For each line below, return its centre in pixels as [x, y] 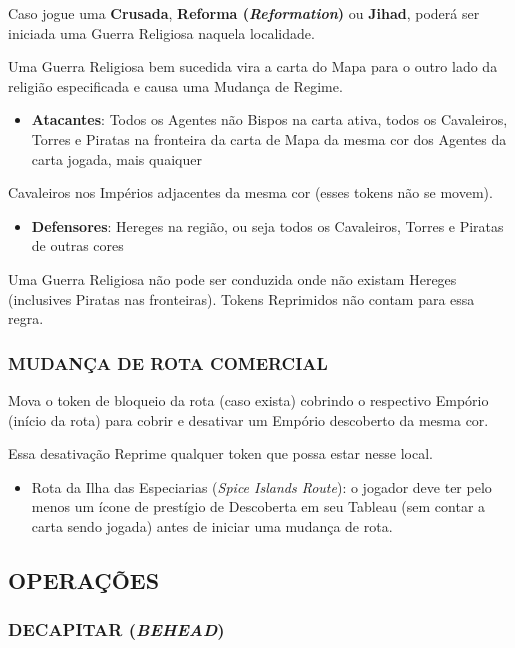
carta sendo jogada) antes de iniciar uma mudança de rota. [212, 525]
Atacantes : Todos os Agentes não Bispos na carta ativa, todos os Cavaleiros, [269, 119]
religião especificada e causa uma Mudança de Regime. [175, 85]
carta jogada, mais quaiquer [116, 158]
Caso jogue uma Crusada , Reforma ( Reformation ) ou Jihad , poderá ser [244, 13]
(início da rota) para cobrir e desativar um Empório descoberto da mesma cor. [248, 419]
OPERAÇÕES [84, 579]
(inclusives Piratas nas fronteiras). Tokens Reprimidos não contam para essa [241, 298]
